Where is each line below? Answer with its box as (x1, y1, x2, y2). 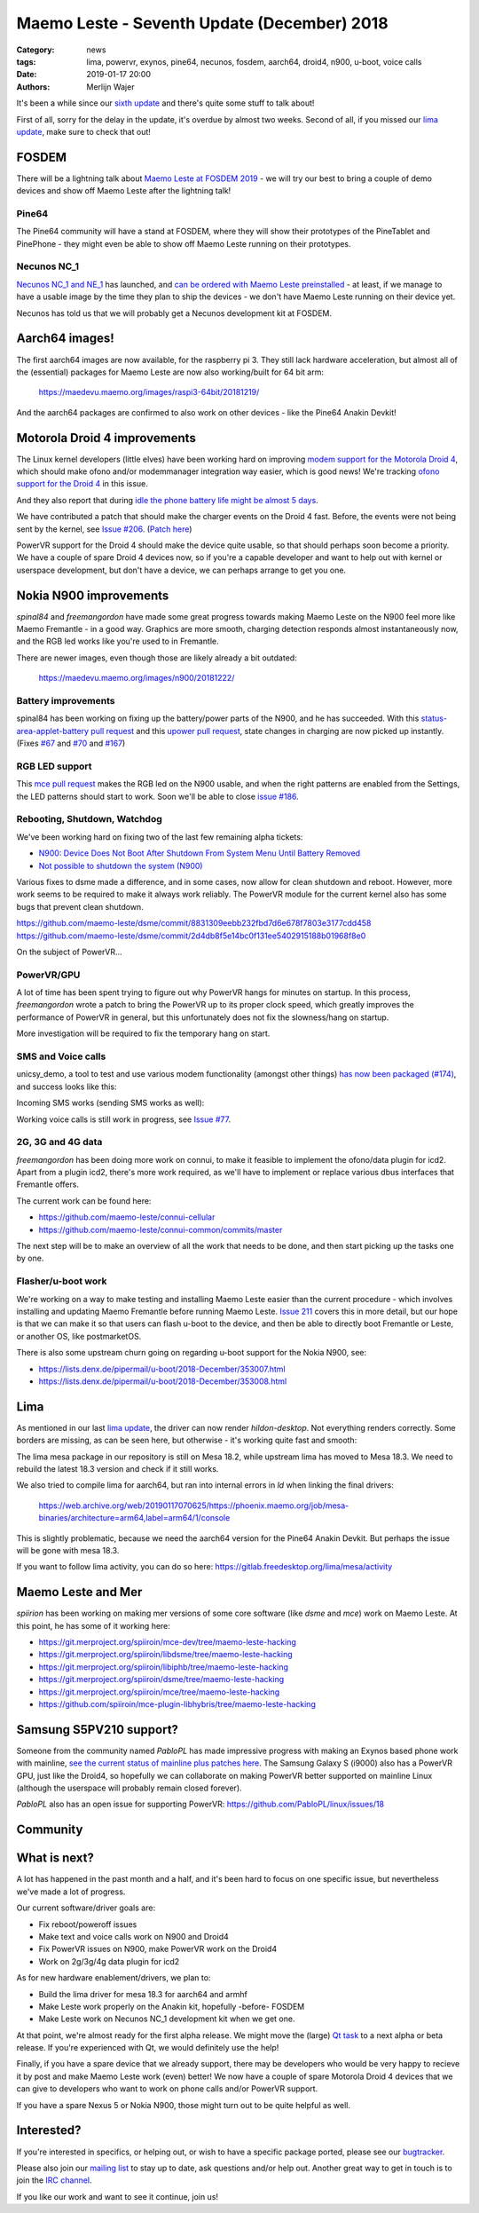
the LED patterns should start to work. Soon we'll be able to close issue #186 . (16, 791, 299, 802)
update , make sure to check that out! (16, 126, 151, 137)
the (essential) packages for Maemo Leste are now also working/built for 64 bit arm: (16, 367, 324, 377)
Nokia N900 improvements (16, 588, 169, 603)
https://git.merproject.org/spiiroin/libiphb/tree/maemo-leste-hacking (38, 1661, 288, 1672)
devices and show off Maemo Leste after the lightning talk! (16, 186, 232, 196)
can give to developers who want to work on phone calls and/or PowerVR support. (16, 2083, 318, 2094)
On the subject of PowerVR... (16, 946, 123, 957)
